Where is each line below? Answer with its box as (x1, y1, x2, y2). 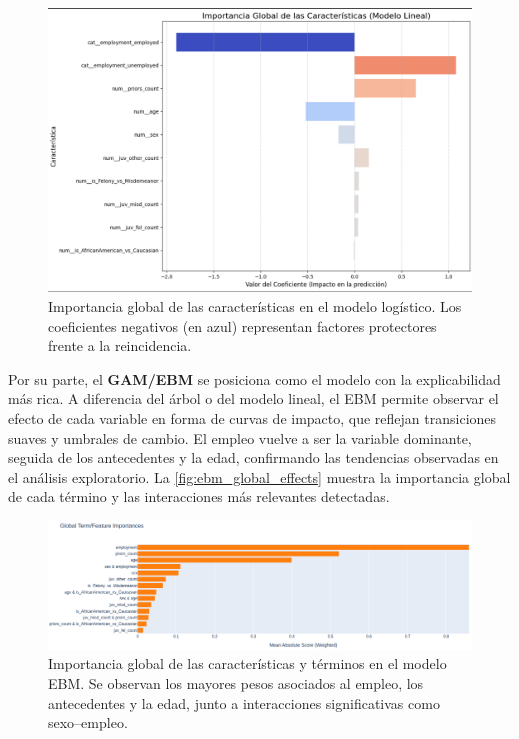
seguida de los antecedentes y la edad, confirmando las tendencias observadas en (8, 447, 499, 468)
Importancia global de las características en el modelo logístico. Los (48, 296, 462, 317)
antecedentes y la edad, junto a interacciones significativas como (48, 692, 440, 713)
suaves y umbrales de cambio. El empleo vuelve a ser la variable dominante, (8, 427, 472, 448)
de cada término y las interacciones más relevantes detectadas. (8, 486, 390, 507)
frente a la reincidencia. (48, 335, 192, 356)
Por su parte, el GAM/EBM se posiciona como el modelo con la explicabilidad (8, 368, 501, 389)
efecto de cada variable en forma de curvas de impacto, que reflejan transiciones (8, 408, 497, 429)
